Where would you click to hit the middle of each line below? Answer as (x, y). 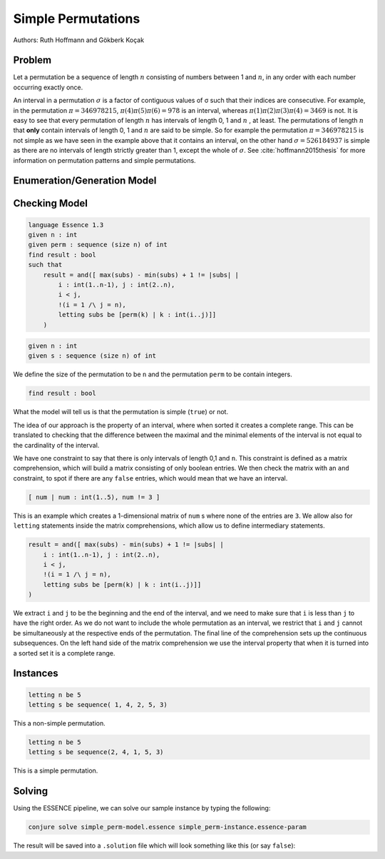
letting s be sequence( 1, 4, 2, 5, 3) (98, 704)
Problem (32, 60)
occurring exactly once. (48, 87)
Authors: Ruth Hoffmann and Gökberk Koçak (79, 40)
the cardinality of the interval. (56, 445)
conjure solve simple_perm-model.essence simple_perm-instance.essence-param (167, 827)
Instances (36, 674)
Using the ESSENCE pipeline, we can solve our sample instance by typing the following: (142, 808)
